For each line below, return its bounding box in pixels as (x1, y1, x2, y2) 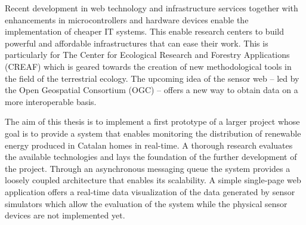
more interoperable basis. (5, 95, 97, 107)
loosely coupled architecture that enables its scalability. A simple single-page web (5, 174, 301, 186)
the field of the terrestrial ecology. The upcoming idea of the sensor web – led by (5, 72, 299, 84)
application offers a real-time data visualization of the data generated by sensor (5, 185, 295, 198)
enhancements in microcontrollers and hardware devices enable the (5, 13, 249, 26)
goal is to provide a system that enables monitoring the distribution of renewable (5, 127, 301, 139)
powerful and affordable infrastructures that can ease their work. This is (5, 36, 268, 49)
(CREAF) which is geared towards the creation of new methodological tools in (5, 60, 292, 72)
